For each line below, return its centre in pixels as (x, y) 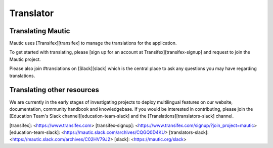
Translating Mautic (40, 31)
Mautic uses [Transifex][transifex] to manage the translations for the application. (93, 43)
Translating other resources (54, 90)
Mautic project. (25, 59)
